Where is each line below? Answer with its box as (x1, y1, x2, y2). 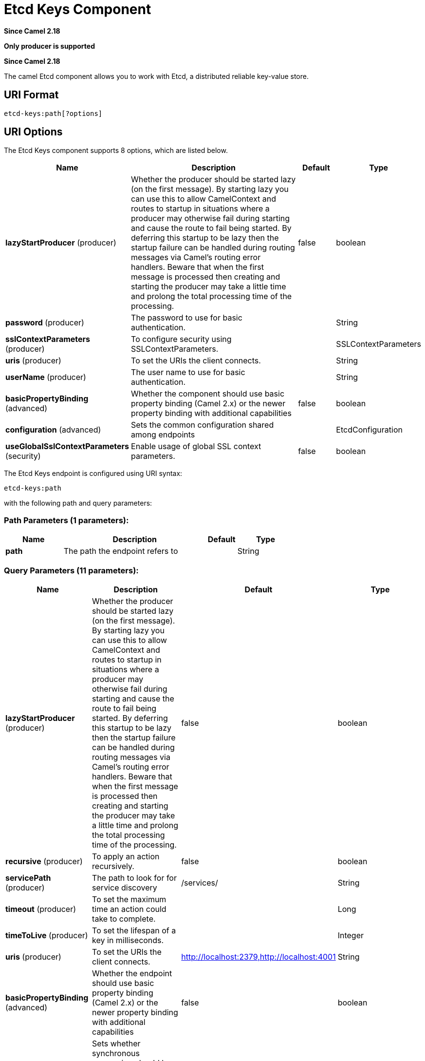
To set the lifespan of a (92, 925, 176, 935)
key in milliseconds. (92, 935, 164, 945)
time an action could (92, 904, 166, 914)
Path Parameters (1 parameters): (4, 515, 129, 525)
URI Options (4, 126, 63, 138)
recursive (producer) (5, 856, 83, 866)
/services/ (181, 877, 218, 888)
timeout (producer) (5, 904, 76, 914)
